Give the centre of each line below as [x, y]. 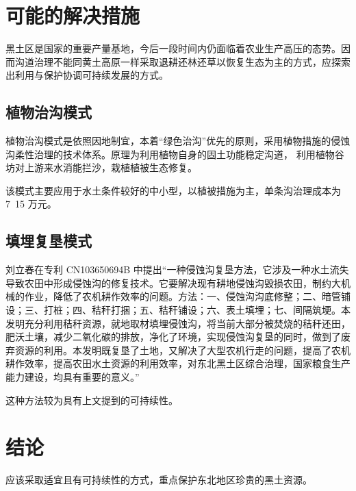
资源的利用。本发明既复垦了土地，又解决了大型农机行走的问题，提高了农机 [182, 350]
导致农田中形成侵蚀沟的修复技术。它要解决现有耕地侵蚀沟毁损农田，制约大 [173, 282]
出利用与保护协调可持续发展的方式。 [87, 75]
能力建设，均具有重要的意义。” [73, 377]
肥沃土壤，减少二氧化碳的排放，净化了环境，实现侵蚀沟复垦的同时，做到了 [173, 337]
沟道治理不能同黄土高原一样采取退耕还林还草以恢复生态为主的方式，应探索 [182, 61]
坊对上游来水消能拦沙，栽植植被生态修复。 [101, 167]
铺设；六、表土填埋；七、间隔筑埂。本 [264, 310]
